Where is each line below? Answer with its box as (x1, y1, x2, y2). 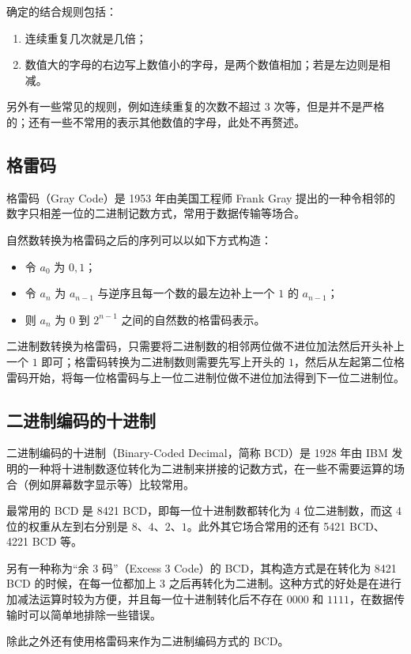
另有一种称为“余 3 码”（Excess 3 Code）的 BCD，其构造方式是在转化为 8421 (6, 559, 397, 576)
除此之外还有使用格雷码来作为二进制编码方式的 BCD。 (6, 633, 289, 649)
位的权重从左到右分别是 (6, 517, 128, 534)
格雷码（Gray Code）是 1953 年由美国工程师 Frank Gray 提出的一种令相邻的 (6, 189, 396, 206)
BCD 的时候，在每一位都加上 (6, 575, 156, 592)
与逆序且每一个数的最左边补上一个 (97, 285, 275, 301)
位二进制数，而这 (304, 502, 393, 519)
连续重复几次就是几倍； (25, 29, 147, 46)
